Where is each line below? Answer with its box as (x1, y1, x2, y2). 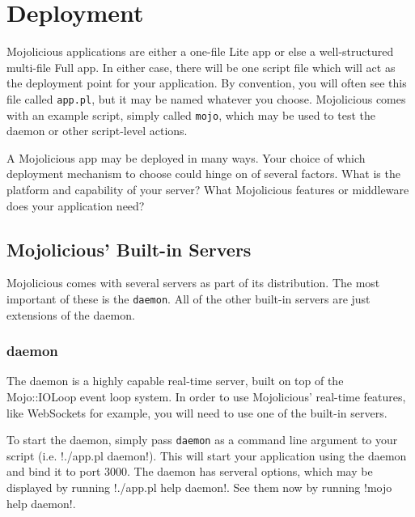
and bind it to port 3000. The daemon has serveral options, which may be (6, 463, 373, 480)
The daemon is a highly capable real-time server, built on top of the (6, 372, 344, 389)
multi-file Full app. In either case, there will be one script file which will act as (6, 58, 396, 75)
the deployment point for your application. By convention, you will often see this (6, 74, 407, 91)
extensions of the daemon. (6, 306, 135, 323)
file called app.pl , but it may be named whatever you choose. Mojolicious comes (6, 90, 406, 107)
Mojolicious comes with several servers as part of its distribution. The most (6, 274, 380, 291)
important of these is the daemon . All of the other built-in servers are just (6, 290, 371, 307)
